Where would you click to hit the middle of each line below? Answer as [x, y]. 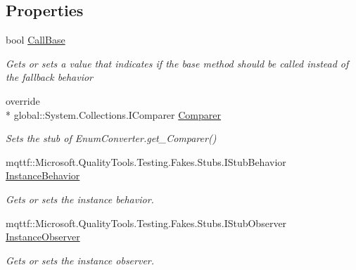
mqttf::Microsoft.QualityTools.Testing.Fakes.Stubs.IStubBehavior [146, 161]
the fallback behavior [49, 77]
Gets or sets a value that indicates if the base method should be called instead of [177, 63]
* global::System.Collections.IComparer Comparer [113, 114]
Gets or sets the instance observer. [80, 260]
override [23, 100]
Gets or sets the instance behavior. [80, 199]
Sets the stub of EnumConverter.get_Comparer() [111, 138]
